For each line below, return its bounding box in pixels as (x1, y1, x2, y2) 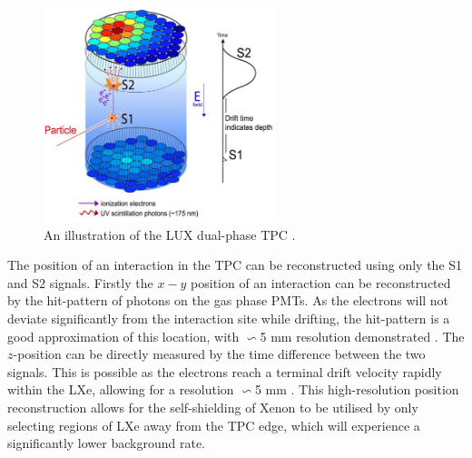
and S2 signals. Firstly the (7, 273, 153, 292)
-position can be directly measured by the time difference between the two (13, 344, 426, 363)
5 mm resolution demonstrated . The (260, 326, 465, 345)
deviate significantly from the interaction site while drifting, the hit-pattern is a (7, 308, 450, 327)
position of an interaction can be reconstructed (191, 273, 451, 292)
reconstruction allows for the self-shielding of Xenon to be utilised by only (7, 397, 418, 416)
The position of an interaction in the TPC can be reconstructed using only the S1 (7, 255, 463, 274)
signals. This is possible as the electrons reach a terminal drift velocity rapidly (7, 362, 442, 381)
